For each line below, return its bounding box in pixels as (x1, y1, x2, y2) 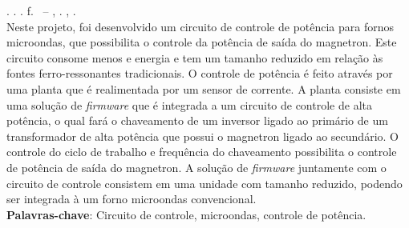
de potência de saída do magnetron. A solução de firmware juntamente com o (6, 158, 387, 175)
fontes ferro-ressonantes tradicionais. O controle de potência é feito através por (6, 65, 393, 82)
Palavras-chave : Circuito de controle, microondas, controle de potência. (6, 206, 366, 222)
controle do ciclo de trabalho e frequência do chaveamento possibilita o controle (6, 143, 397, 160)
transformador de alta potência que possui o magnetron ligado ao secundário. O (6, 127, 399, 144)
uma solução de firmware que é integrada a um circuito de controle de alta (6, 96, 372, 113)
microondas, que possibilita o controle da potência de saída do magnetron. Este (6, 34, 397, 50)
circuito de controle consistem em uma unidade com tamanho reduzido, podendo (6, 174, 403, 191)
